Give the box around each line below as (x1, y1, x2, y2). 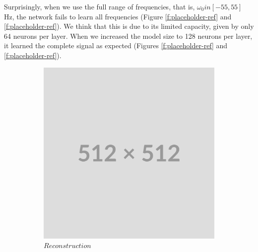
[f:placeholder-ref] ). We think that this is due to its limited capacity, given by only (4, 21, 254, 31)
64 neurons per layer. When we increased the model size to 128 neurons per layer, (4, 30, 253, 41)
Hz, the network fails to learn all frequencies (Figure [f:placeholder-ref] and (4, 11, 232, 21)
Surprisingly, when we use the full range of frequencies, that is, (4, 1, 195, 11)
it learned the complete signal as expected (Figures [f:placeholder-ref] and (4, 40, 228, 51)
